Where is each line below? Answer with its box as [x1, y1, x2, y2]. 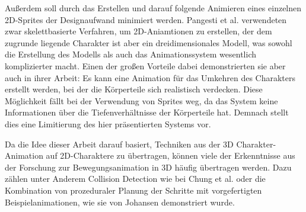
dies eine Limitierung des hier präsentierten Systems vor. [5, 117, 211, 130]
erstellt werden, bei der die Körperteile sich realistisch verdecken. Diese [5, 83, 263, 95]
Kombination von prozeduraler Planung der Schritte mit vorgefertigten [5, 184, 262, 196]
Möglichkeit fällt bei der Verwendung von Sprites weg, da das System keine [5, 94, 278, 107]
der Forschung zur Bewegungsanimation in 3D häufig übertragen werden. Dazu [5, 160, 292, 173]
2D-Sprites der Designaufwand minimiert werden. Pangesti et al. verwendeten [5, 13, 287, 25]
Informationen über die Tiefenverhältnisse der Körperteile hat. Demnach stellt [5, 106, 289, 118]
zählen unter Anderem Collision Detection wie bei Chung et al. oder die [5, 172, 266, 185]
